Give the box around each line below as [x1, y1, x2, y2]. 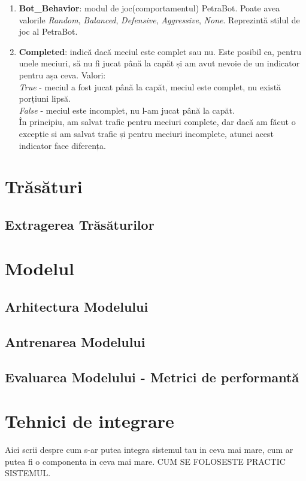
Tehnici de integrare [5, 409, 174, 433]
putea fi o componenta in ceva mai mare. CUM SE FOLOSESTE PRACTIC [5, 455, 286, 467]
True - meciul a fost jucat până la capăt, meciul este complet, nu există [19, 80, 281, 93]
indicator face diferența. [19, 139, 106, 151]
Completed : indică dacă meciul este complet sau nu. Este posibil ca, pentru [19, 45, 302, 57]
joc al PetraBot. [19, 25, 78, 38]
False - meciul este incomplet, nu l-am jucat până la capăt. [19, 103, 235, 116]
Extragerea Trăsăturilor [5, 215, 154, 233]
